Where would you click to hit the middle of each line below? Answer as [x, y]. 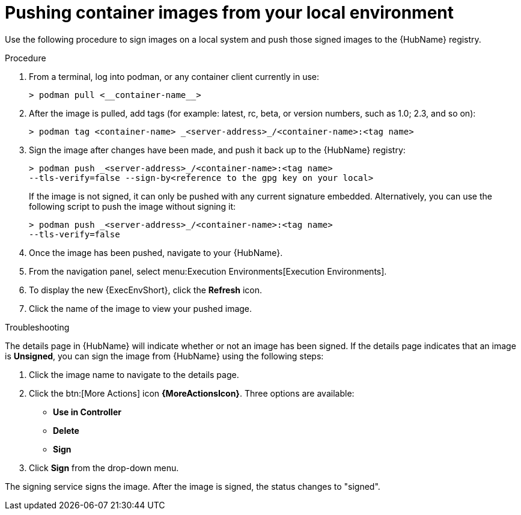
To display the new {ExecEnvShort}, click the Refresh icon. [146, 290]
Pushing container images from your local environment [230, 13]
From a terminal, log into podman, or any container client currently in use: [174, 76]
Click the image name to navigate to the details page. [134, 374]
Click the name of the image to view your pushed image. [141, 308]
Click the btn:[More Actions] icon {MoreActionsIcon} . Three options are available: [192, 393]
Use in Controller [87, 412]
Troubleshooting [37, 327]
